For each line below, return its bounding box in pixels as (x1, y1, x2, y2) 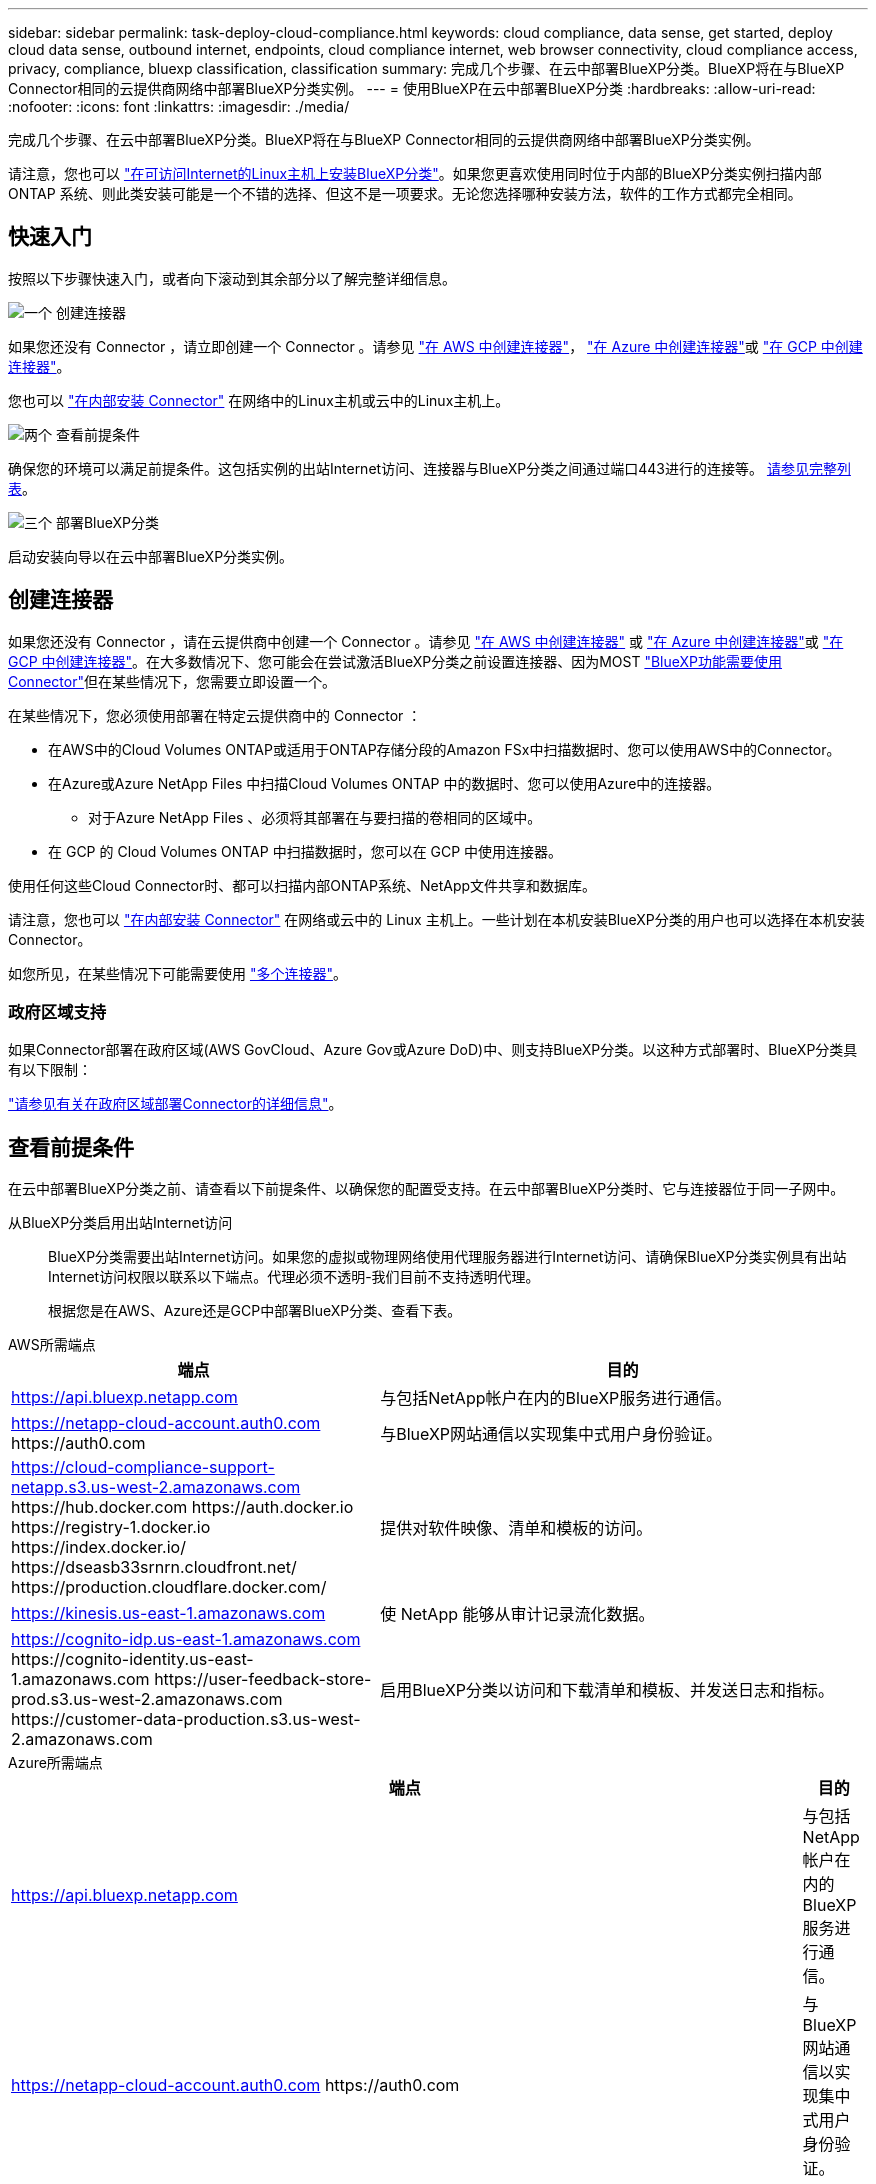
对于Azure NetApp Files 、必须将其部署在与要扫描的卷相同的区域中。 (88, 808, 542, 826)
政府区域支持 (8, 1002, 107, 1023)
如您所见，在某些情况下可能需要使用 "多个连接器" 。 (8, 964, 347, 982)
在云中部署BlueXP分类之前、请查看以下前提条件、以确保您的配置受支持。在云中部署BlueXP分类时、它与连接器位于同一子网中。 (8, 1180, 845, 1198)
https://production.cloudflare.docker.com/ (11, 1577, 327, 1598)
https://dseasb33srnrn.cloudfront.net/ (11, 1557, 297, 1578)
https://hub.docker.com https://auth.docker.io (11, 1497, 354, 1518)
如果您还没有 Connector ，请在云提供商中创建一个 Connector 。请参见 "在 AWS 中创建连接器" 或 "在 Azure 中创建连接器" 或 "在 (8, 632, 844, 650)
